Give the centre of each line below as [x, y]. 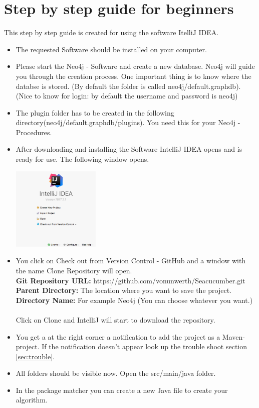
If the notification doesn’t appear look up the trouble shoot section [145, 346]
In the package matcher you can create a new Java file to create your [122, 390]
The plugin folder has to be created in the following [95, 112]
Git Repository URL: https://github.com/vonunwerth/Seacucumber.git [131, 280]
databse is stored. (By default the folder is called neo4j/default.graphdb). [128, 86]
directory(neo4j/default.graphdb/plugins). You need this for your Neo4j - [128, 122]
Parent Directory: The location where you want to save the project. [123, 290]
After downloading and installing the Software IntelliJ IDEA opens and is [129, 149]
